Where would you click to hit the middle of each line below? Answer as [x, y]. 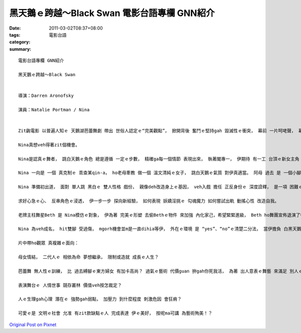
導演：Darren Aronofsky [46, 96]
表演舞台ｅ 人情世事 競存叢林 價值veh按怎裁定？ [70, 285]
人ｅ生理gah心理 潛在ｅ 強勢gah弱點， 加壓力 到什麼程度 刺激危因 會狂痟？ [100, 299]
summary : [20, 49]
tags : [15, 35]
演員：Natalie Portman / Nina [54, 110]
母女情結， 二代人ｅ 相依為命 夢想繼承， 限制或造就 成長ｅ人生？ [89, 257]
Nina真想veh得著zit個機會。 [49, 145]
